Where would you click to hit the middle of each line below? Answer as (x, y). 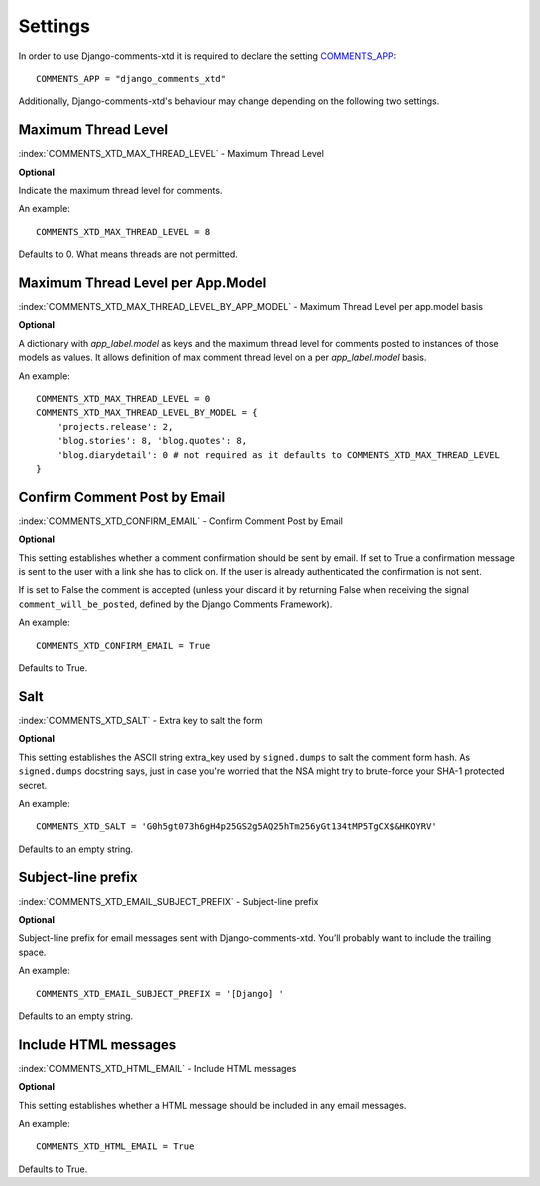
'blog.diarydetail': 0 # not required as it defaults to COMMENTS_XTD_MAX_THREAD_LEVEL (278, 454)
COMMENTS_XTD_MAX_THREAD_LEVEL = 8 (123, 231)
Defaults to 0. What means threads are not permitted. (128, 254)
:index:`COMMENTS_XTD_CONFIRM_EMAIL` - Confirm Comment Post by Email (181, 521)
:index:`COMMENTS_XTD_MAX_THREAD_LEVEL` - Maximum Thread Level (171, 154)
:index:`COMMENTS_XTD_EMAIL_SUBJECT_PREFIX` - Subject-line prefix (168, 901)
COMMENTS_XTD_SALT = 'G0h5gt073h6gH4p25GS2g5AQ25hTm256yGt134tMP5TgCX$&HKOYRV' (236, 826)
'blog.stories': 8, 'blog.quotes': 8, (152, 441)
